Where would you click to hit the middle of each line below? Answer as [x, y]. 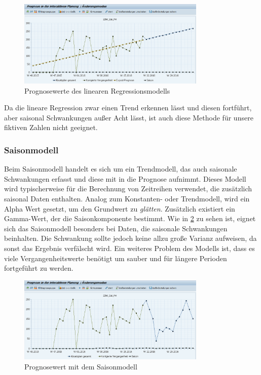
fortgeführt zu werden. [39, 268]
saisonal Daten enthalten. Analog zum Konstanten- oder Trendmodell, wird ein [127, 198]
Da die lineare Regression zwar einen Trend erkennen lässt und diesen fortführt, [128, 108]
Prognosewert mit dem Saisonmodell [81, 366]
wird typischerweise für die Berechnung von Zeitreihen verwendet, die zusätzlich [128, 189]
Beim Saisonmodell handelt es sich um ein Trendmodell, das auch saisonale [121, 169]
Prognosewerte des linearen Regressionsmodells [97, 90]
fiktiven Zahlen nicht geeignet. [51, 127]
